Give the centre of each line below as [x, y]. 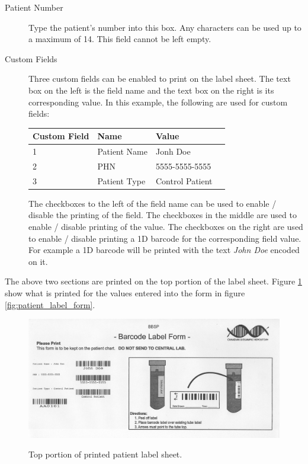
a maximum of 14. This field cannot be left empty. [120, 39]
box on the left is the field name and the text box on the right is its [151, 90]
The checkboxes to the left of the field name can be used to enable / [153, 203]
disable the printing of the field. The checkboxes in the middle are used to [163, 215]
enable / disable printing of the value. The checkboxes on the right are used [166, 227]
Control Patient [184, 180]
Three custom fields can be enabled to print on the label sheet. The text [160, 79]
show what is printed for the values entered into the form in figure [125, 293]
